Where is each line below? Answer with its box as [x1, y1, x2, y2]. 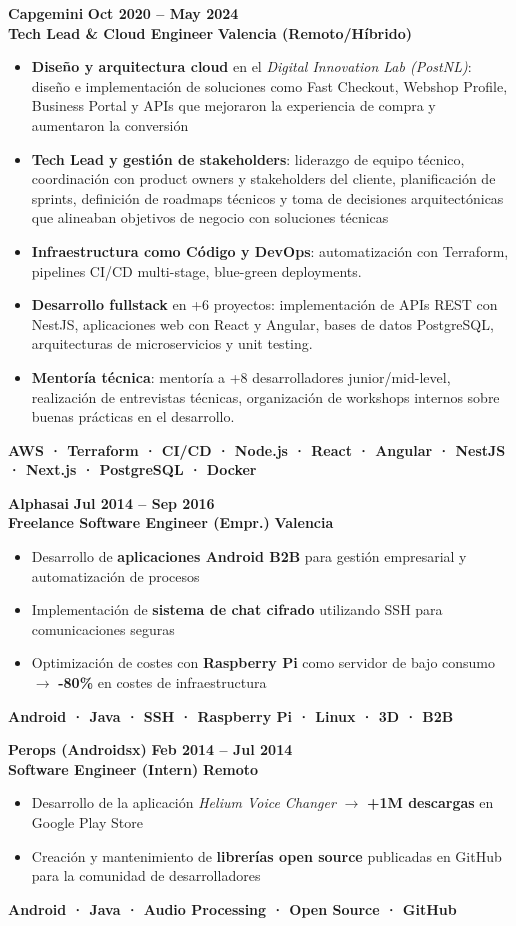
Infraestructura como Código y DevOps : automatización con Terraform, [31, 240, 509, 261]
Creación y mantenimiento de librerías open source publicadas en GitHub [31, 845, 502, 866]
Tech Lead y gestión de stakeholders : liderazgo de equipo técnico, [31, 148, 465, 169]
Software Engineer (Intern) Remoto [8, 758, 259, 779]
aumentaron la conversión [31, 114, 189, 135]
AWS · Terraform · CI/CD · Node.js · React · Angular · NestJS [8, 439, 506, 460]
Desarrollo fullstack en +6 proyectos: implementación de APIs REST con [31, 294, 498, 315]
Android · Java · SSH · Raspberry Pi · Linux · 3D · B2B [8, 705, 454, 726]
